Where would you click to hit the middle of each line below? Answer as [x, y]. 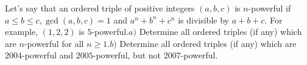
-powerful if [270, 8]
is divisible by [203, 20]
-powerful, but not [127, 55]
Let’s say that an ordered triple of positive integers [100, 8]
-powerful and [48, 55]
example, [22, 32]
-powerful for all [54, 43]
